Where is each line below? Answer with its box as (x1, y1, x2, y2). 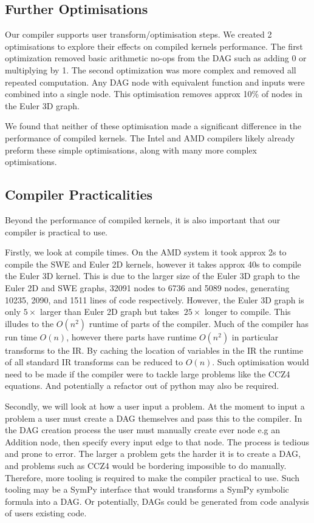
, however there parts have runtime (66, 330, 197, 343)
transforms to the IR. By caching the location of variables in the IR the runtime (5, 343, 303, 356)
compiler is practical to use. (5, 225, 108, 238)
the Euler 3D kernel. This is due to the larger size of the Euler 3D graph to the (5, 269, 300, 282)
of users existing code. (5, 507, 87, 519)
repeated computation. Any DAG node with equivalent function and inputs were (5, 75, 305, 88)
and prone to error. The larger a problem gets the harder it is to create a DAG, (5, 447, 301, 460)
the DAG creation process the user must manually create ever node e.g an (5, 423, 281, 436)
